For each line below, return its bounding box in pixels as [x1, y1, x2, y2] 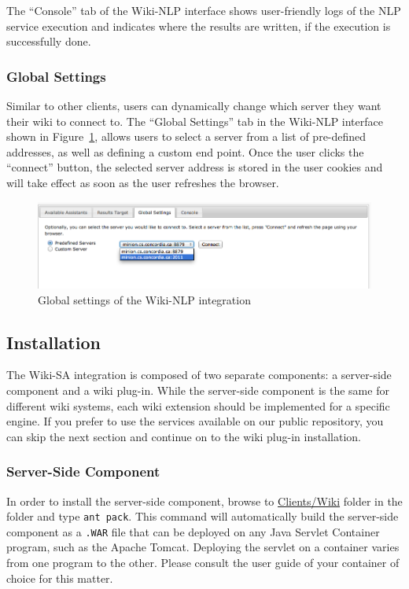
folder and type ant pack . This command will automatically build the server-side [6, 508, 399, 525]
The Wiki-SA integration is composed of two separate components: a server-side [6, 366, 392, 383]
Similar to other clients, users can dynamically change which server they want [6, 98, 381, 113]
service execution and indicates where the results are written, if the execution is [6, 17, 391, 34]
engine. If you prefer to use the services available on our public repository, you [6, 413, 384, 429]
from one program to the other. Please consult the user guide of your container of [6, 554, 400, 571]
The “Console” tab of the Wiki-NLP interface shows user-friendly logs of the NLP [6, 2, 401, 18]
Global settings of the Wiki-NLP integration [38, 291, 251, 307]
